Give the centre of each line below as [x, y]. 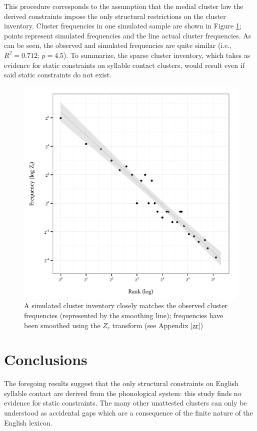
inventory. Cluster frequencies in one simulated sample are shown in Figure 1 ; [123, 26]
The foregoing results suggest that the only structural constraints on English [121, 383]
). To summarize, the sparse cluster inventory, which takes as [157, 55]
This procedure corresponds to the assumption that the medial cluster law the [124, 6]
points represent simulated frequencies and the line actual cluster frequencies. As [128, 35]
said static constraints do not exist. [58, 75]
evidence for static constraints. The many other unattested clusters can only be [125, 403]
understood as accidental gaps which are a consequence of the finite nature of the [128, 413]
